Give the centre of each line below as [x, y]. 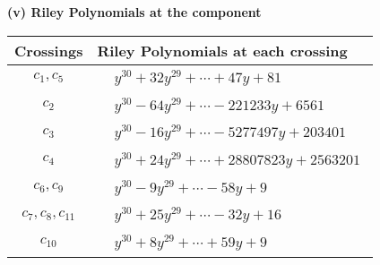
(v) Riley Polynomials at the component [134, 12]
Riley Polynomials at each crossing [222, 50]
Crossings [49, 50]
